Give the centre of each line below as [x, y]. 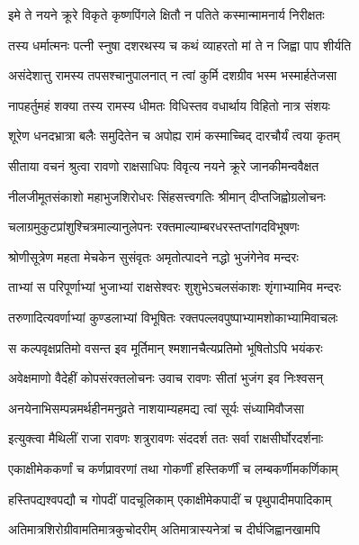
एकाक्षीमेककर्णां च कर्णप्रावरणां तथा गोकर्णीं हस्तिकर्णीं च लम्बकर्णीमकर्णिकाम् [173, 468]
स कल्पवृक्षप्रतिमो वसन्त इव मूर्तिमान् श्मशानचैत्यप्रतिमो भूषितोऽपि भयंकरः [166, 347]
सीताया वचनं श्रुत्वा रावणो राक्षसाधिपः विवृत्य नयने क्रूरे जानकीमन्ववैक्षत [164, 165]
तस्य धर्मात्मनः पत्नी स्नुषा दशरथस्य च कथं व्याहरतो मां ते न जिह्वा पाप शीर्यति [180, 45]
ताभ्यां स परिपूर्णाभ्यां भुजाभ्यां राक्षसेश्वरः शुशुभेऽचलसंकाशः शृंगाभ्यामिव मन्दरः [175, 287]
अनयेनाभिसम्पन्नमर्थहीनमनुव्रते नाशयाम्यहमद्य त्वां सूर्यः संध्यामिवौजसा [156, 408]
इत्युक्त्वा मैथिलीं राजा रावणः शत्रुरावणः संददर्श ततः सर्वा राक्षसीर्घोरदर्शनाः [166, 438]
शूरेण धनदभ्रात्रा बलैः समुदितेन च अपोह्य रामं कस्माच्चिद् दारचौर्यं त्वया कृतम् [174, 136]
